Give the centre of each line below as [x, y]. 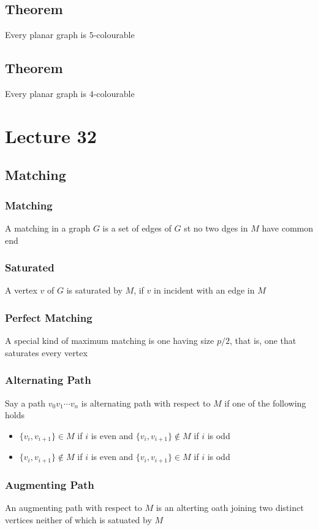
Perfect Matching [49, 317]
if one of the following [265, 403]
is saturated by [94, 290]
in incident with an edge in [204, 290]
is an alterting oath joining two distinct [230, 507]
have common [288, 228]
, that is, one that [263, 341]
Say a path [25, 403]
